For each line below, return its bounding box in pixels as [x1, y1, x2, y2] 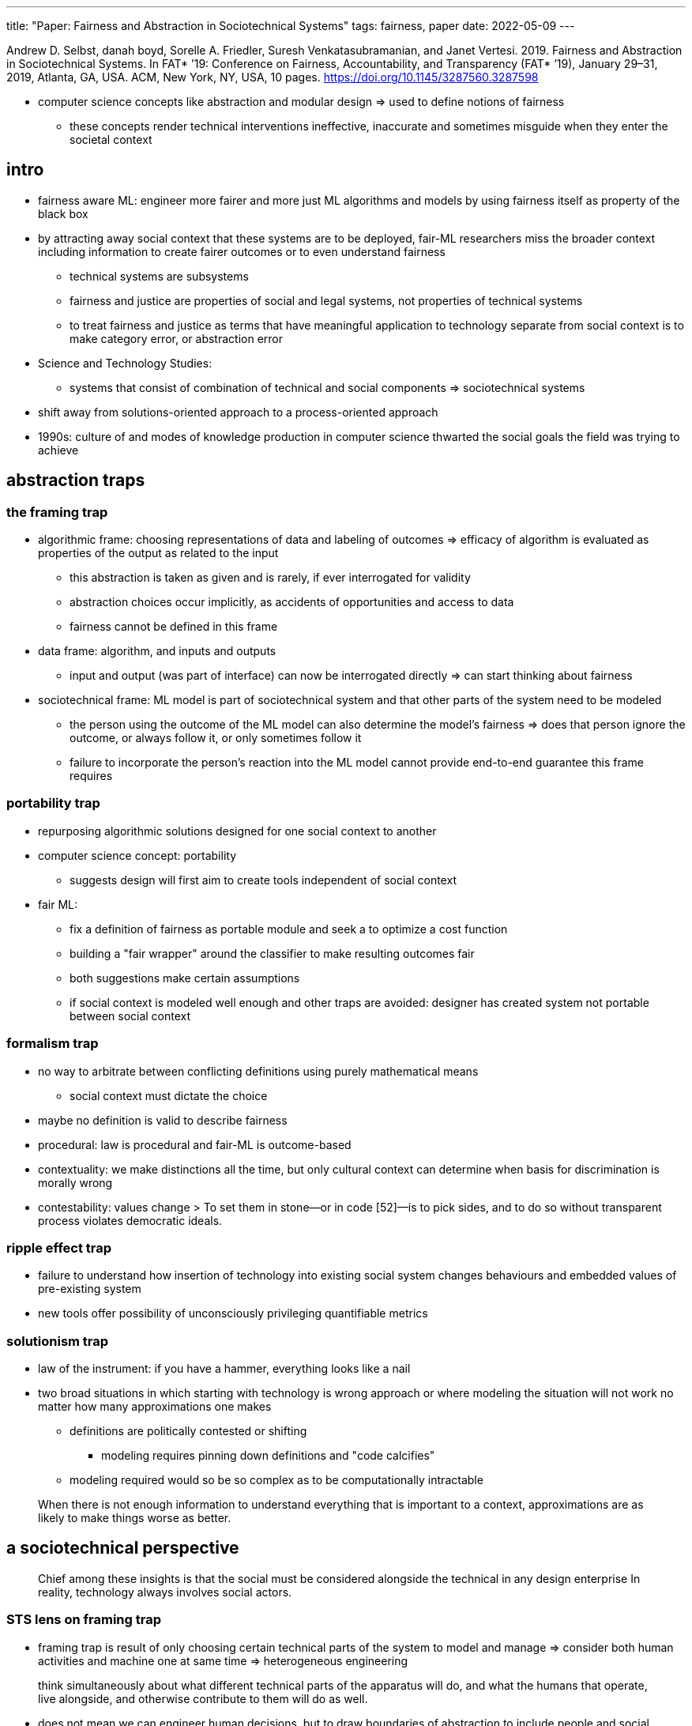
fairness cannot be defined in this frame [70, 620, 278, 634]
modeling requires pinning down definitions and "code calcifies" [101, 1449, 435, 1463]
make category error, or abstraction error [70, 331, 283, 345]
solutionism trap [6, 1332, 109, 1349]
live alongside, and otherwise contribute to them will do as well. [38, 1691, 368, 1705]
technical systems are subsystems [70, 269, 249, 283]
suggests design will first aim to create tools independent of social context [70, 872, 457, 887]
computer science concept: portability [38, 848, 237, 862]
